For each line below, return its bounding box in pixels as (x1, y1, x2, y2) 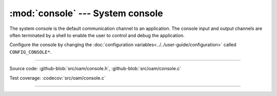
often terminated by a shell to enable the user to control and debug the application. (9, 32, 185, 38)
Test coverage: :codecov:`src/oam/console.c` (9, 75, 106, 81)
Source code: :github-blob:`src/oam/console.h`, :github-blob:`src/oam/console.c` (9, 66, 182, 72)
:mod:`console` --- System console (9, 8, 164, 19)
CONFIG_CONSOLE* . (9, 49, 52, 55)
